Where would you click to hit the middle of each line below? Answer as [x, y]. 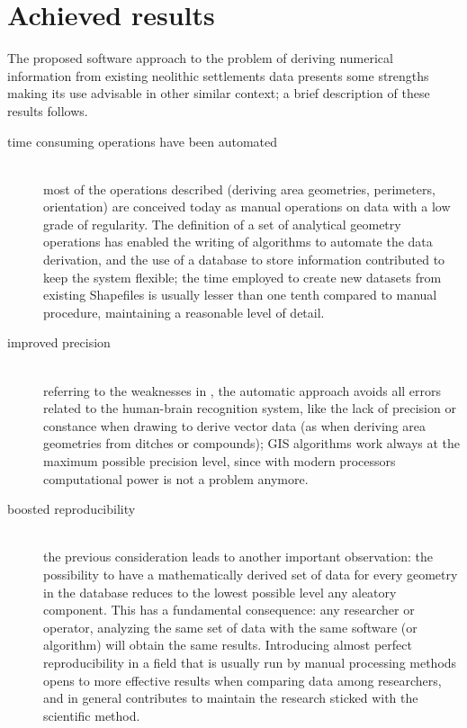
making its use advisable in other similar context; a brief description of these [219, 93]
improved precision [59, 342]
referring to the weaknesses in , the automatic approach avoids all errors [242, 390]
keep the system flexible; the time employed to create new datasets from [242, 277]
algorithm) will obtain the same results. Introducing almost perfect [228, 645]
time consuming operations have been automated [143, 141]
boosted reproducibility [72, 509]
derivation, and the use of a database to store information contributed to [244, 260]
